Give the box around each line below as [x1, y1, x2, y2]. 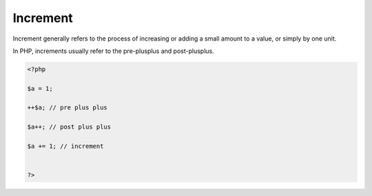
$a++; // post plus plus [27, 123, 112, 131]
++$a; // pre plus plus [27, 104, 108, 111]
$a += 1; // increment [27, 142, 104, 151]
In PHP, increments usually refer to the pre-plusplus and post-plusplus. [12, 47, 214, 55]
